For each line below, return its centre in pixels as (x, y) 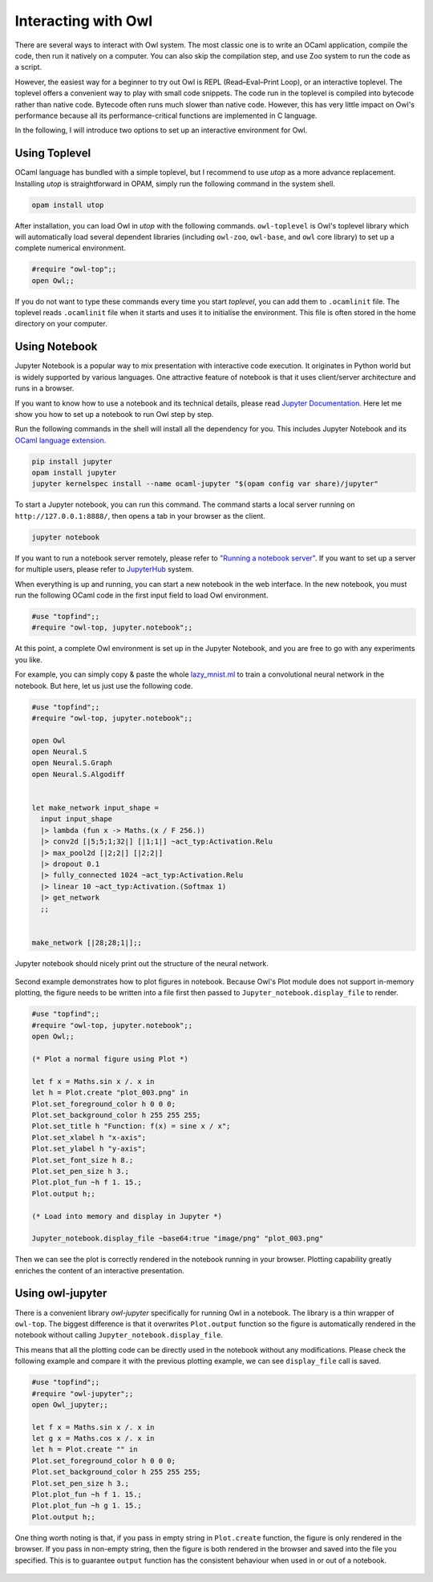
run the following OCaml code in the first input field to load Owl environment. (142, 595)
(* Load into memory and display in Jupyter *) (127, 1216)
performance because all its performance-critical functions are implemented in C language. (166, 115)
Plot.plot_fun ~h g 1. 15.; (87, 1506)
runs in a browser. (45, 388)
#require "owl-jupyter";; (83, 1394)
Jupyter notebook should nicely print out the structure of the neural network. (142, 963)
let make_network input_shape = (95, 808)
